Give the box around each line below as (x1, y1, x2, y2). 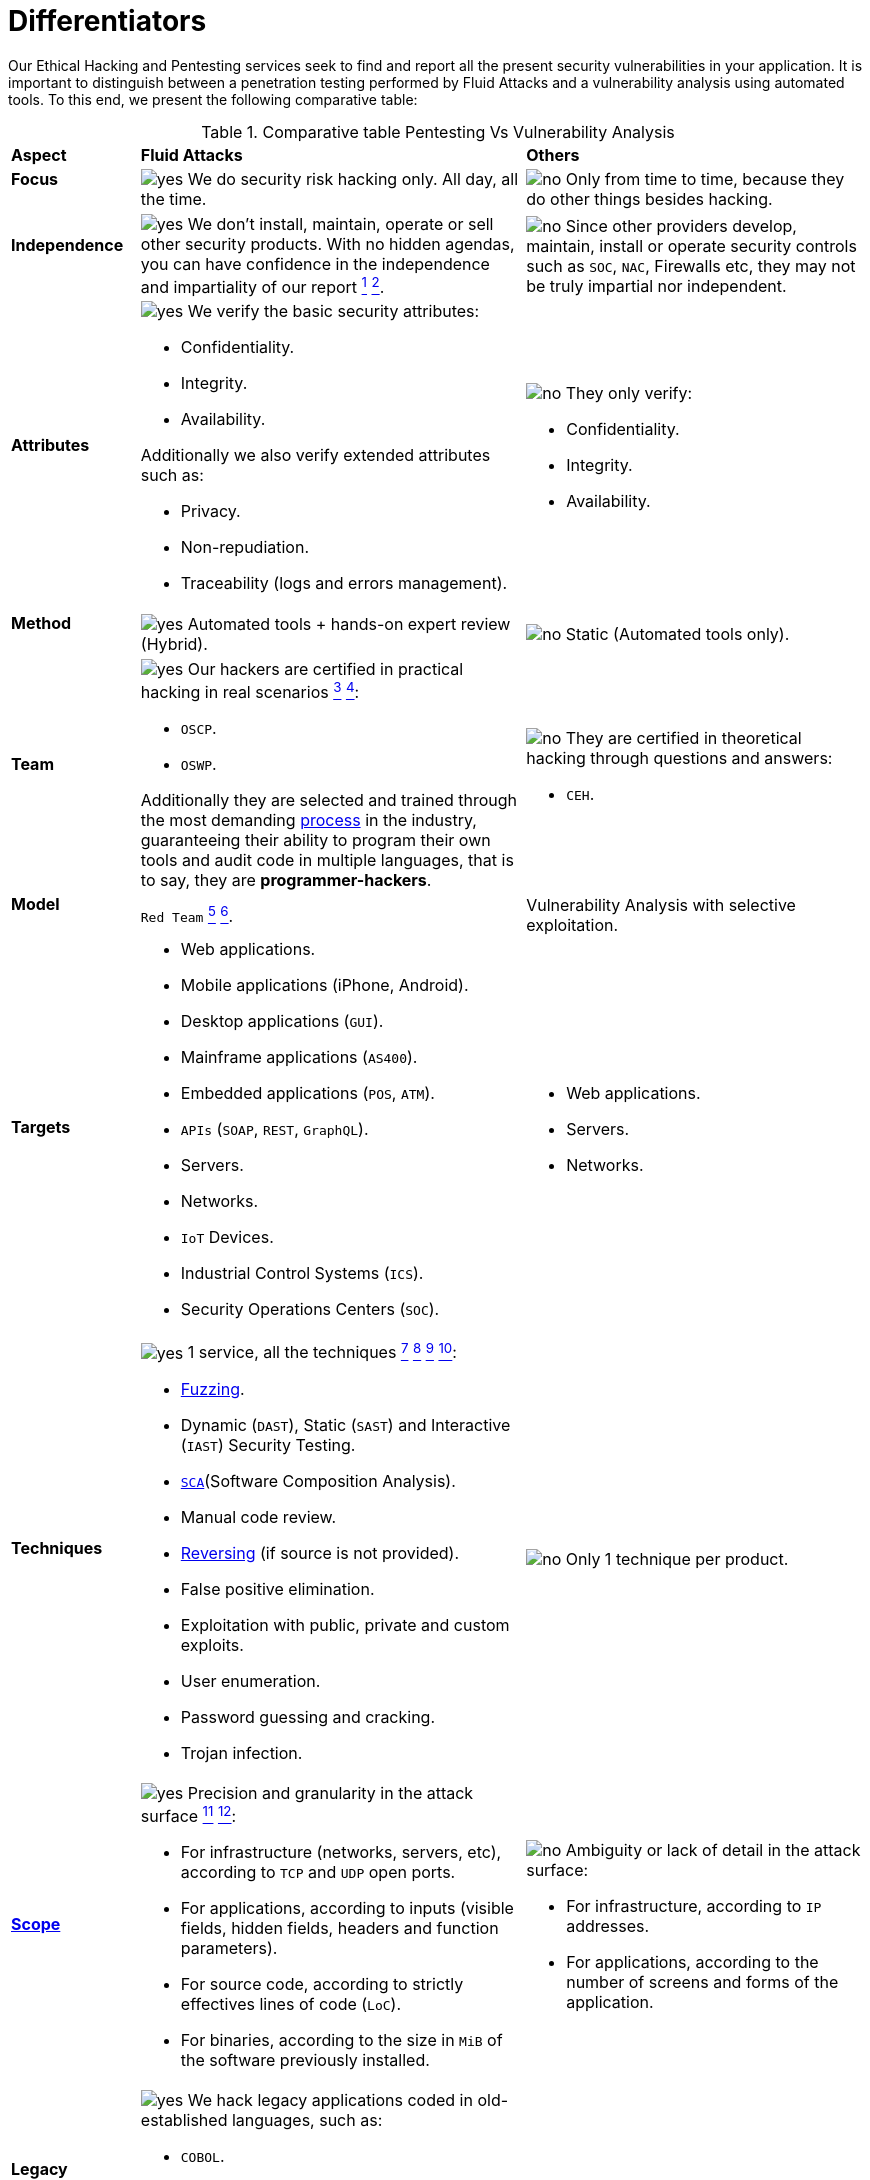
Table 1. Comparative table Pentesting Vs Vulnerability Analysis (201, 121, 675, 142)
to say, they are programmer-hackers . (140, 869, 432, 890)
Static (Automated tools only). (565, 623, 790, 644)
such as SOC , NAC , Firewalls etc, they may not (526, 255, 856, 276)
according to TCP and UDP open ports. (180, 1861, 456, 1882)
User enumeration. (180, 1670, 321, 1691)
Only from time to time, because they (565, 169, 845, 190)
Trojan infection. (180, 1742, 303, 1763)
